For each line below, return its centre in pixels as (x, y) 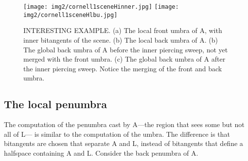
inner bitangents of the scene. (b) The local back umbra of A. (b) (121, 40)
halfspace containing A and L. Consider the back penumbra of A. (101, 153)
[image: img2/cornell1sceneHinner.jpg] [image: (101, 7)
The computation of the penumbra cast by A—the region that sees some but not (124, 124)
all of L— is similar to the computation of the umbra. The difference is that (117, 134)
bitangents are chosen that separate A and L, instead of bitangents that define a (124, 143)
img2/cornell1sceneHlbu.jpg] (71, 15)
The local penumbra (55, 104)
